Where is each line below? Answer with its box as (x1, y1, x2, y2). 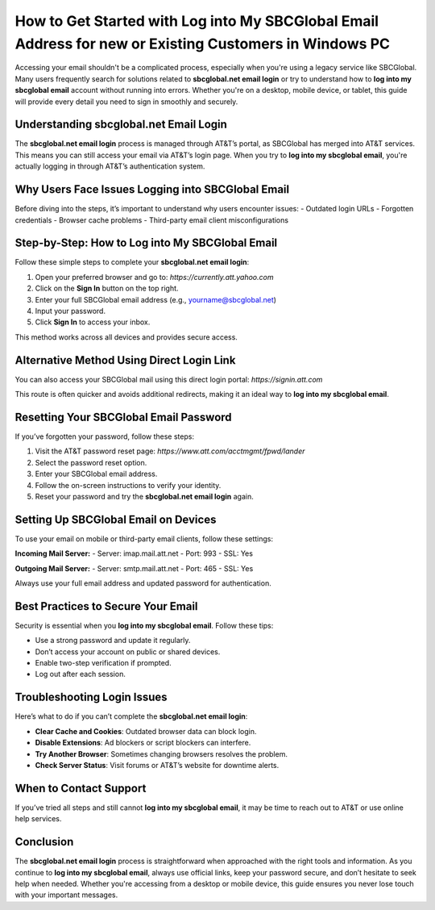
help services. (14, 814, 62, 824)
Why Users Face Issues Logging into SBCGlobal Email (14, 182, 290, 197)
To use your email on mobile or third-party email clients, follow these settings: (14, 533, 274, 544)
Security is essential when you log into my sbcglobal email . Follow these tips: (14, 620, 274, 630)
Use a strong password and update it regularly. (35, 636, 191, 645)
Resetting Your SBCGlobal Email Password (14, 410, 233, 424)
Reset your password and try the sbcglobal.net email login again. (35, 491, 254, 501)
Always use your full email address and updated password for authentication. (14, 578, 271, 588)
